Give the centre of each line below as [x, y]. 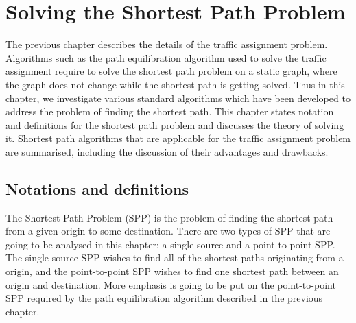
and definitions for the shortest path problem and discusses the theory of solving [175, 124]
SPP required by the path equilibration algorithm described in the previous [164, 298]
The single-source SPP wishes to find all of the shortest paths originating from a [175, 258]
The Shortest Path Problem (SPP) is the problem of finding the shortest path [169, 217]
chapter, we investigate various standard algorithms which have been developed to [178, 98]
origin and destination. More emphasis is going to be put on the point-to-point [171, 284]
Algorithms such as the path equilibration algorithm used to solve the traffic [166, 57]
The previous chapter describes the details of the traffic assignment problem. [167, 44]
